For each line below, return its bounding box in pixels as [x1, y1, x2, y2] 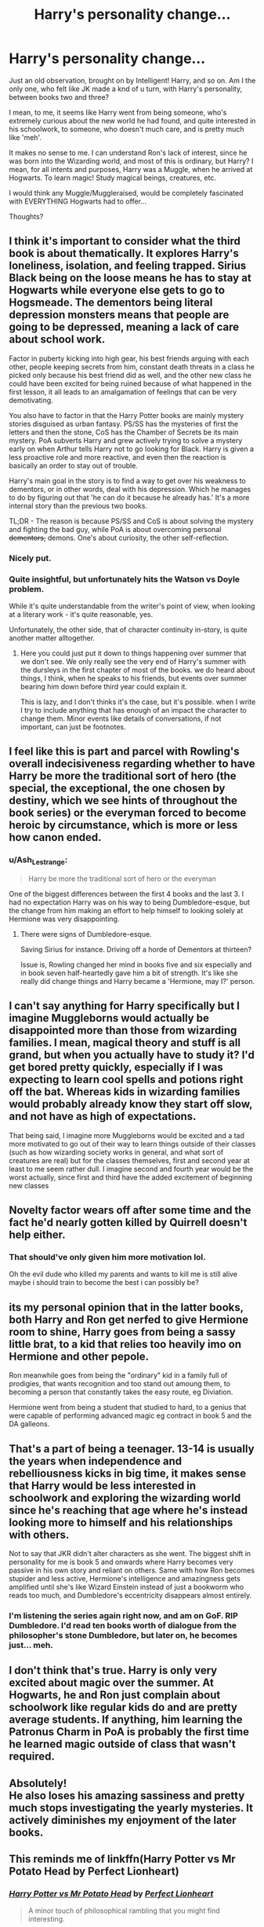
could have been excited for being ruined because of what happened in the [9, 379, 252, 388]
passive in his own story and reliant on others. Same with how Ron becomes [9, 1565, 255, 1575]
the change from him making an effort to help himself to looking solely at [9, 905, 244, 915]
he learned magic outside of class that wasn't [9, 1738, 236, 1751]
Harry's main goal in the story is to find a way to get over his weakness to [9, 475, 246, 485]
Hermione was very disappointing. [9, 914, 120, 923]
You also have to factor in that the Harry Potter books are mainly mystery [9, 410, 244, 420]
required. [9, 1750, 56, 1764]
